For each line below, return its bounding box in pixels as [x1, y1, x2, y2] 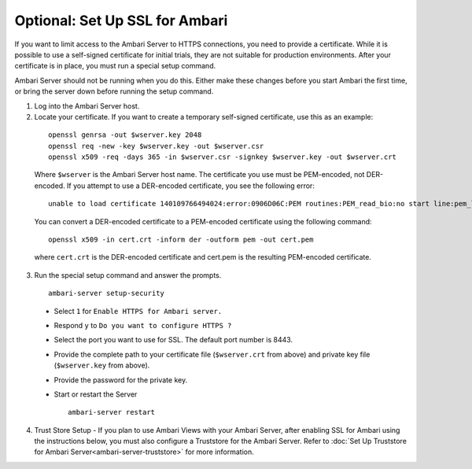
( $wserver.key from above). [53, 360, 150, 370]
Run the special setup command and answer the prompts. [34, 270, 222, 279]
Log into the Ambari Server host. [34, 101, 140, 110]
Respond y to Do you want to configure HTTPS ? [53, 320, 232, 330]
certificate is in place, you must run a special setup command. [14, 61, 216, 71]
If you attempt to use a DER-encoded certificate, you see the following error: [67, 181, 315, 190]
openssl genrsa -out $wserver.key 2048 [48, 131, 202, 139]
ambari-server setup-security [48, 289, 165, 298]
